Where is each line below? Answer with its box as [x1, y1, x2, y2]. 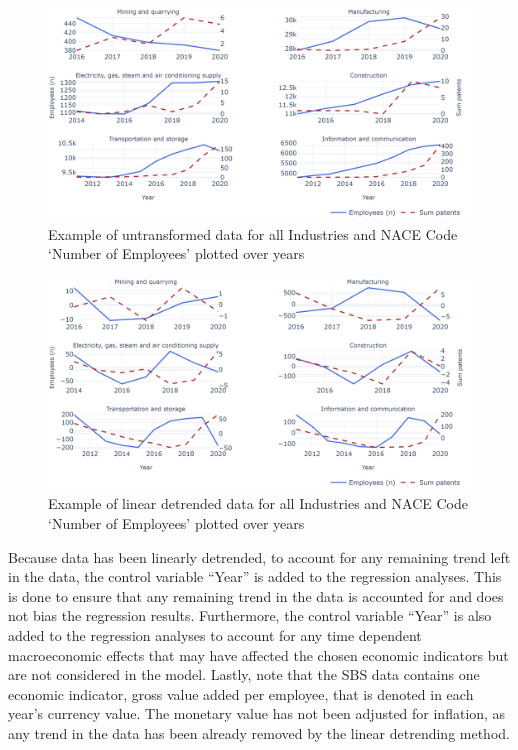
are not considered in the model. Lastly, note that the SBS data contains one [8, 664, 480, 685]
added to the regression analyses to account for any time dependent [8, 624, 422, 645]
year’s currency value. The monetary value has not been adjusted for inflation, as [8, 703, 506, 724]
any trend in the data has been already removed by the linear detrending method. [8, 722, 510, 743]
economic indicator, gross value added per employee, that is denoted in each [8, 683, 474, 704]
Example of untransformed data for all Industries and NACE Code [48, 223, 458, 244]
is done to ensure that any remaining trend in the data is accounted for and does [8, 585, 504, 606]
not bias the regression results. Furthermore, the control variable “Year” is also [8, 605, 492, 626]
